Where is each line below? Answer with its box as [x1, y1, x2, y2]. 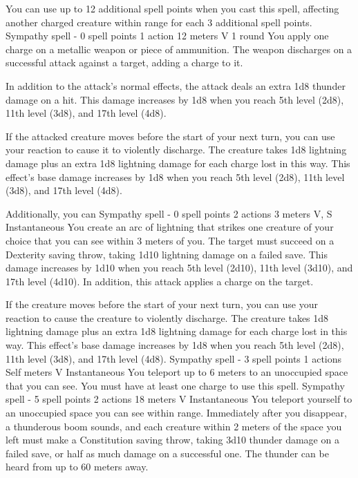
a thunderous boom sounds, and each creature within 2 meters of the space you [6, 419, 342, 433]
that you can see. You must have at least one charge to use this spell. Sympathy [6, 378, 345, 392]
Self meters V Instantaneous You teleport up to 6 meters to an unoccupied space [6, 365, 348, 379]
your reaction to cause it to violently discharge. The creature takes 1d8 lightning [6, 142, 347, 157]
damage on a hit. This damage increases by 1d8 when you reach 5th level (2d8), [6, 92, 344, 106]
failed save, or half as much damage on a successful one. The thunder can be [6, 446, 329, 460]
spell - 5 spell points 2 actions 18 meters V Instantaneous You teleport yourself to [6, 392, 352, 406]
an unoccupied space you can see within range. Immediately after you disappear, [6, 405, 347, 420]
